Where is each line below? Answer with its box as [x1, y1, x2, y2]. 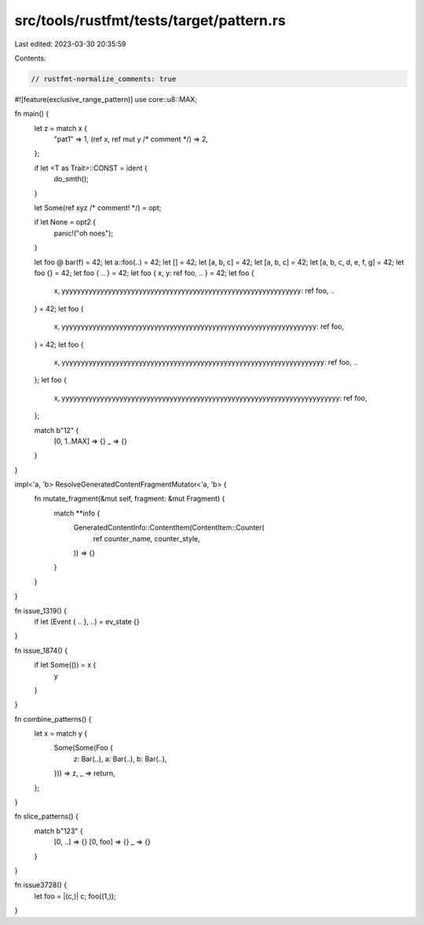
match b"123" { [34, 826, 83, 836]
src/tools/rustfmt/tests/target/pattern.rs [14, 12, 286, 29]
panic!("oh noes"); [53, 228, 114, 238]
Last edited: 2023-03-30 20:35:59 [14, 39, 126, 49]
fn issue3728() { [14, 880, 67, 890]
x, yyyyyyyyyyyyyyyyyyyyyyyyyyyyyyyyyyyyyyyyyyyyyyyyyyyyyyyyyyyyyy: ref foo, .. [53, 286, 335, 296]
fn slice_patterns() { [14, 812, 79, 821]
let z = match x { [34, 123, 88, 133]
